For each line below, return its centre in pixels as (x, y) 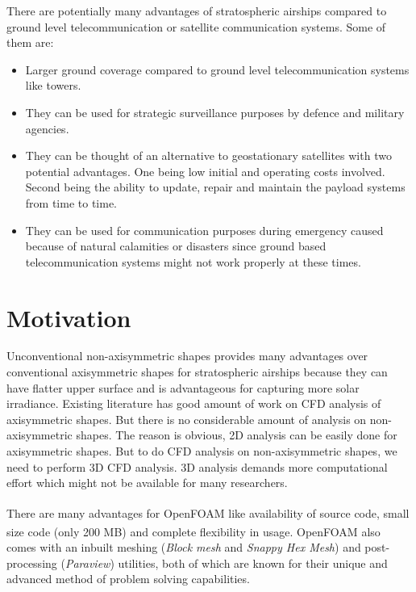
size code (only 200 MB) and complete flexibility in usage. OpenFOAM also (193, 531)
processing (32, 563)
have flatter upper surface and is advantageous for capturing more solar (183, 387)
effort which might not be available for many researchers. (147, 483)
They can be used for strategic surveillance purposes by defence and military (215, 112)
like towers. (53, 85)
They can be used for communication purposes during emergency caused (204, 230)
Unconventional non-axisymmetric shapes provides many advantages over (187, 356)
